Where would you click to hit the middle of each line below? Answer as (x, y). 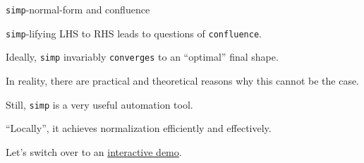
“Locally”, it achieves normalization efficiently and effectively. (139, 128)
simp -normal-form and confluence (78, 9)
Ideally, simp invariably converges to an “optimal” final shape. (142, 57)
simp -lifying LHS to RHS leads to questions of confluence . (134, 33)
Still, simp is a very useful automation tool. (99, 104)
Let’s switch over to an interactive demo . (94, 151)
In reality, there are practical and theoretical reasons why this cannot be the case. (183, 80)
